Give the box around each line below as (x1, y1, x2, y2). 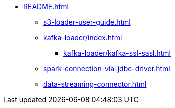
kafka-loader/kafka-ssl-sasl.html (63, 49, 171, 57)
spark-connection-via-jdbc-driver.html (43, 64, 170, 73)
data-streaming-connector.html (43, 80, 147, 88)
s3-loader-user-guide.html (43, 18, 131, 26)
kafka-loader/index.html (43, 33, 122, 42)
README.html (23, 2, 69, 11)
